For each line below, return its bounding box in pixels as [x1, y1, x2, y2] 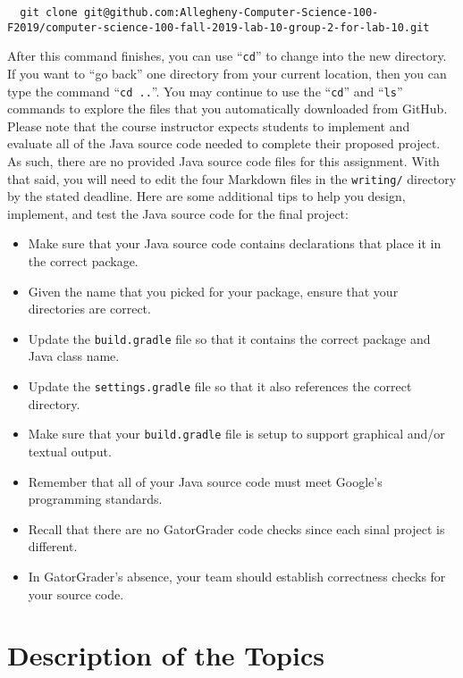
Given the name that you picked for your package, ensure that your [28, 281, 399, 300]
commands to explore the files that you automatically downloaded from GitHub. [7, 99, 448, 118]
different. [28, 537, 78, 556]
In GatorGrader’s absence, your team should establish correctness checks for [28, 566, 446, 585]
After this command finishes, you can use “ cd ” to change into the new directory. [7, 46, 447, 65]
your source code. [28, 584, 124, 603]
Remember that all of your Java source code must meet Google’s [28, 472, 383, 490]
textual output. [28, 441, 112, 460]
